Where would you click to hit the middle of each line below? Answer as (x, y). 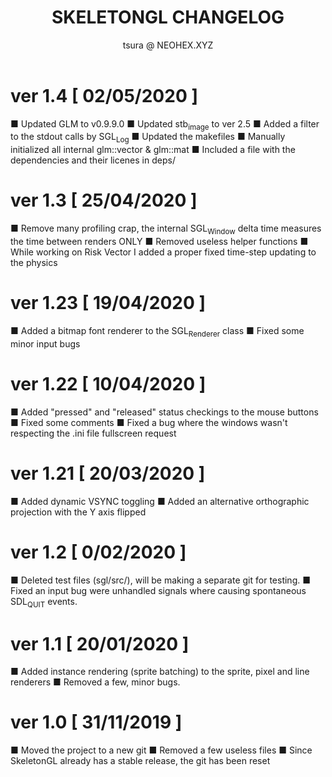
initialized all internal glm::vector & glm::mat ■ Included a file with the (153, 150)
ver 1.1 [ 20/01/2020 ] (100, 643)
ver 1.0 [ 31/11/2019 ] (96, 722)
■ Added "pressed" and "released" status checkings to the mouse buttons (164, 412)
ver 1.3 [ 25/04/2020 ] (104, 200)
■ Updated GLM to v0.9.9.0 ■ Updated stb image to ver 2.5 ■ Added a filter (165, 124)
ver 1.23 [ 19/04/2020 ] (108, 303)
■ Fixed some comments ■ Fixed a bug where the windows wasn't (149, 422)
